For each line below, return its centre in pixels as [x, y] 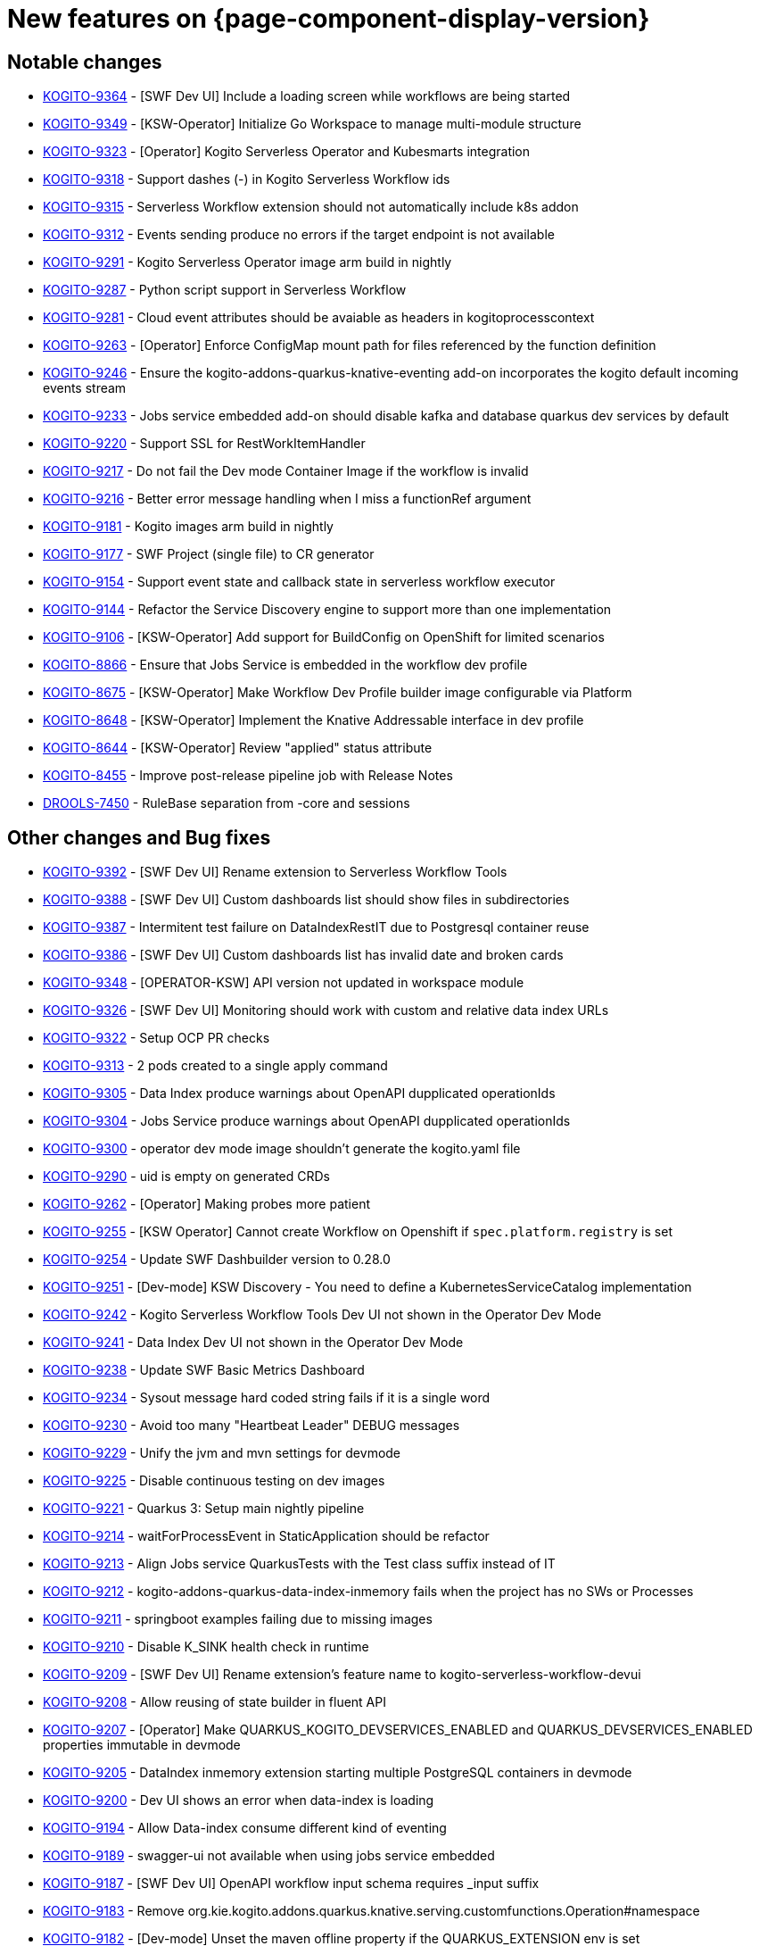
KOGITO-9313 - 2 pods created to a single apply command [215, 1066]
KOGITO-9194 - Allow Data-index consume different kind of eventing [245, 1828]
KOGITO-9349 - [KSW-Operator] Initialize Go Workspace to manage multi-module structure [312, 124]
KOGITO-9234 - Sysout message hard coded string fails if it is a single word [267, 1398]
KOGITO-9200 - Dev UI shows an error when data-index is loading [239, 1800]
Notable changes [85, 62]
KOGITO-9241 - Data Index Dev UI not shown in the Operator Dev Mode [253, 1343]
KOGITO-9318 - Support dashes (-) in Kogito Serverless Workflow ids [247, 179]
